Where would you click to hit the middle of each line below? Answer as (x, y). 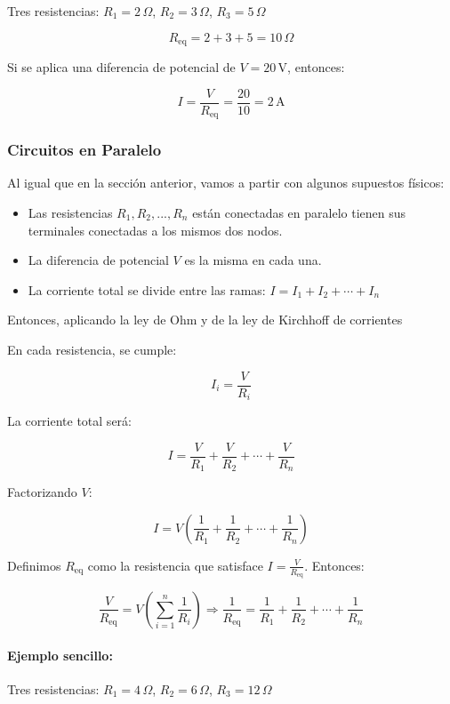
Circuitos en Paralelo (84, 150)
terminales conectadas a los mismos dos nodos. (155, 230)
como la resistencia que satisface (175, 565)
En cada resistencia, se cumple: (92, 349)
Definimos (34, 565)
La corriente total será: (69, 421)
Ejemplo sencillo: (60, 655)
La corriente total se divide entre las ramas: (147, 289)
